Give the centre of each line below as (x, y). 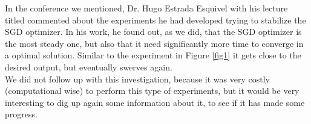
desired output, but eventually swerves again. (89, 67)
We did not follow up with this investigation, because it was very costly (137, 79)
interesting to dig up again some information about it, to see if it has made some (155, 102)
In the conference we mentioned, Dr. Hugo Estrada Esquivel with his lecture (146, 8)
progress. (21, 114)
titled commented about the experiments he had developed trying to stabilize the (155, 20)
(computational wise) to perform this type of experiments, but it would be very (152, 91)
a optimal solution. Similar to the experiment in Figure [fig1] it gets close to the (153, 55)
